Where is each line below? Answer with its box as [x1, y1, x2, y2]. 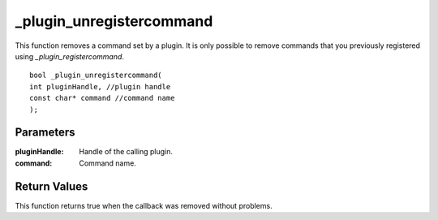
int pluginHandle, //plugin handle [29, 82, 171, 91]
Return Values [15, 179, 88, 193]
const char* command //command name [29, 93, 175, 103]
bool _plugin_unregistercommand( [29, 71, 162, 80]
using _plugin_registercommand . [15, 51, 125, 61]
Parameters [15, 126, 75, 140]
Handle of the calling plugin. [79, 147, 174, 157]
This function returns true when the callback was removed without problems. [15, 201, 273, 210]
